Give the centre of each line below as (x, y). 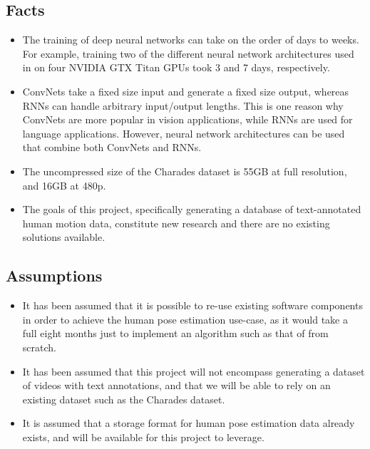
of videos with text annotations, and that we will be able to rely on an (176, 385)
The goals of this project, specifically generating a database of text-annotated (192, 209)
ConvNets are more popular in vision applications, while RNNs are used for (187, 119)
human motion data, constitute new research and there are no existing (176, 223)
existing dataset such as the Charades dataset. (124, 399)
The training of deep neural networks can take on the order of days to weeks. (191, 40)
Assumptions (54, 275)
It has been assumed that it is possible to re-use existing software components (192, 305)
